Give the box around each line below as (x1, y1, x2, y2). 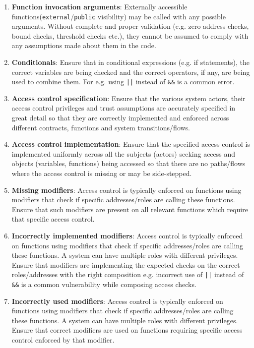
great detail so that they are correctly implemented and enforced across (11, 113, 229, 123)
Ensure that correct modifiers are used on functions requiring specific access (11, 325, 243, 335)
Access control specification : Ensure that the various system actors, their (11, 93, 246, 103)
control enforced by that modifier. (11, 335, 115, 345)
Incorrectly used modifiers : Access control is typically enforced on (11, 295, 223, 306)
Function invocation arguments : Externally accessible (11, 1, 188, 11)
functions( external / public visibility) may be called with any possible (11, 11, 226, 21)
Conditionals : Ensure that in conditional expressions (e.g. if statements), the (11, 57, 250, 67)
